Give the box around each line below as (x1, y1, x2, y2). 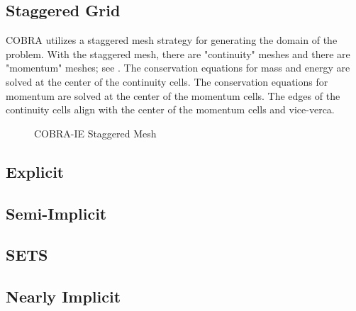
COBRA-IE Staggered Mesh (34, 125, 157, 140)
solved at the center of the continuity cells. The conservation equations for (6, 74, 328, 89)
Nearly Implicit (6, 285, 121, 307)
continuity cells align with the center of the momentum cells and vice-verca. (6, 102, 335, 117)
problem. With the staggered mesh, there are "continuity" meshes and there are (6, 46, 350, 61)
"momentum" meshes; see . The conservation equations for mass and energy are (6, 60, 350, 75)
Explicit (6, 160, 65, 182)
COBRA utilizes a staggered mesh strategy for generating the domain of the (6, 33, 338, 47)
